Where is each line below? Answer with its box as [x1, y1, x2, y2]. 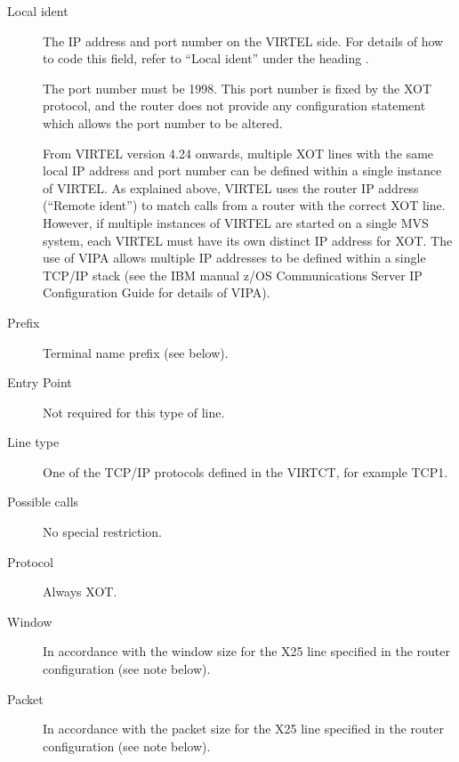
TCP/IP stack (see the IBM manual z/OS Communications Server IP [43, 265, 423, 284]
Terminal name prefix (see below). [43, 343, 229, 361]
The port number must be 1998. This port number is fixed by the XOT [43, 78, 432, 97]
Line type [7, 433, 60, 451]
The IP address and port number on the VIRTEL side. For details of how [43, 31, 444, 50]
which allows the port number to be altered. [43, 113, 283, 132]
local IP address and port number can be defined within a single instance [43, 161, 442, 180]
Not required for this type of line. [43, 402, 225, 421]
